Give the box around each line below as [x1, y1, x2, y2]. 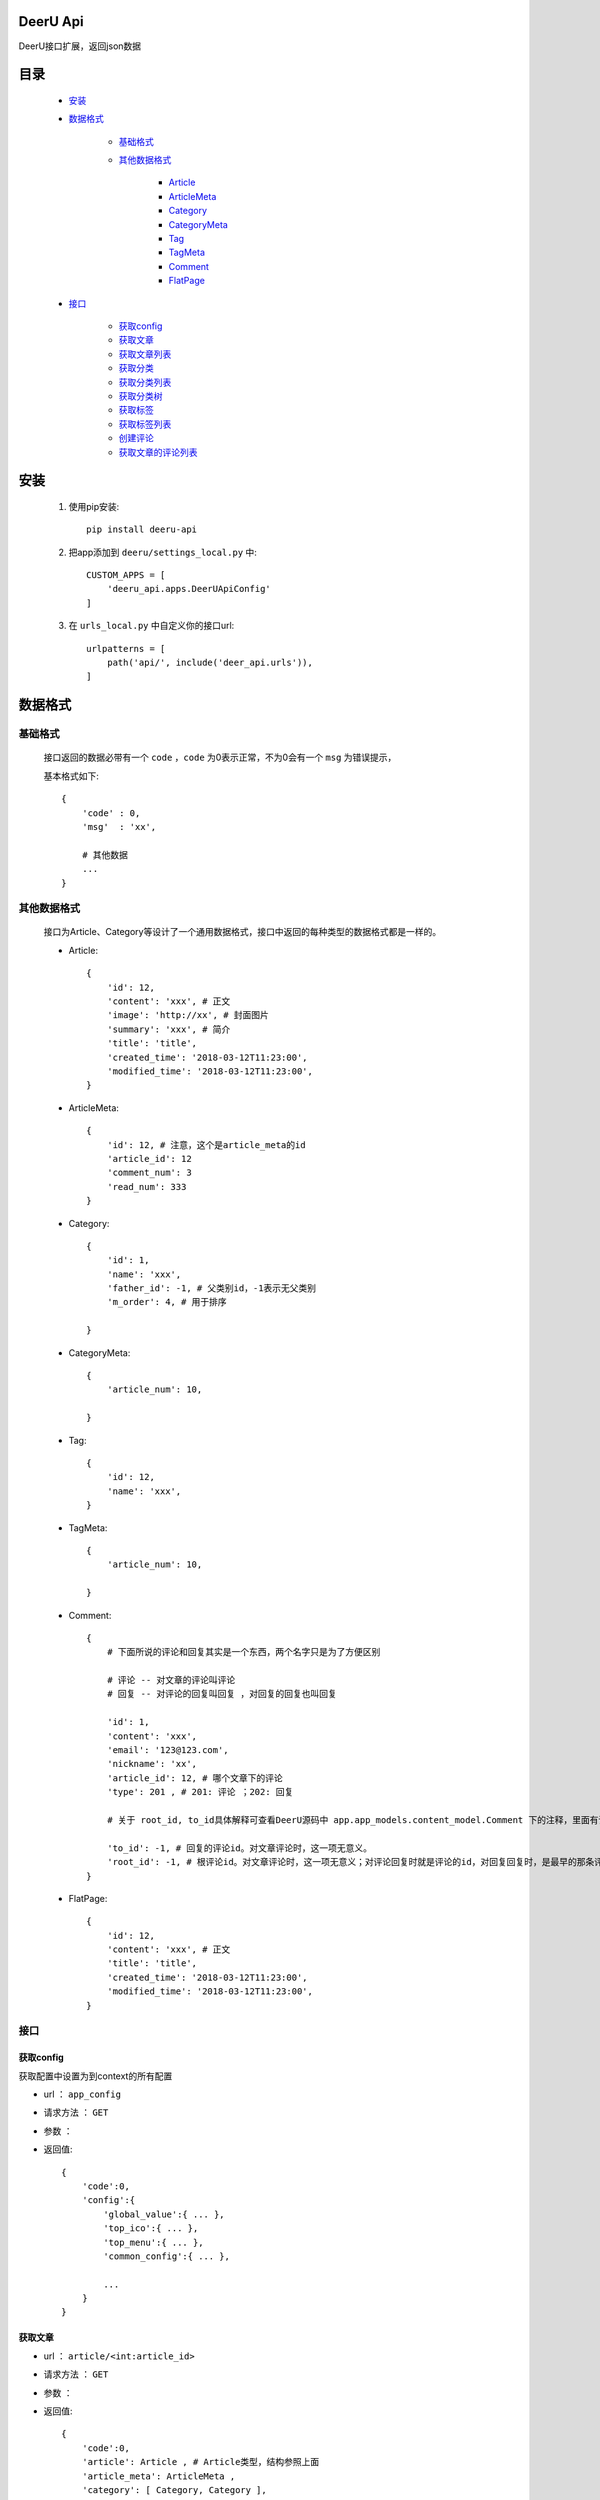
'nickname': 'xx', [106, 1758, 198, 1770]
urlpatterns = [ [86, 643, 166, 654]
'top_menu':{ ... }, [103, 2236, 204, 2248]
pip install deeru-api [86, 524, 198, 535]
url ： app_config [43, 2088, 122, 2100]
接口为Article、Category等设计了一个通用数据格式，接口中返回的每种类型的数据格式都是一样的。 [43, 926, 442, 938]
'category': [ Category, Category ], [81, 2484, 267, 2495]
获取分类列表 [118, 376, 172, 388]
